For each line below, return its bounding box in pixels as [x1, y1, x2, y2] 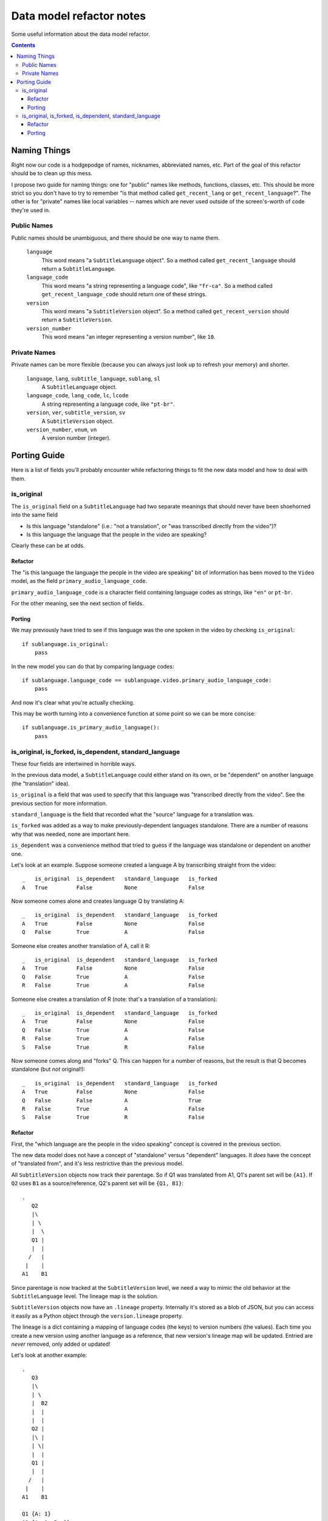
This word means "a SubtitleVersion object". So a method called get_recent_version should [41, 307, 290, 315]
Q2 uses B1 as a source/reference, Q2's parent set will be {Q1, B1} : [11, 1180, 183, 1187]
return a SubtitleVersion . [41, 316, 113, 324]
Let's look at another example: [11, 1351, 87, 1359]
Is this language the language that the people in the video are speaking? [26, 531, 207, 538]
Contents [11, 41, 36, 49]
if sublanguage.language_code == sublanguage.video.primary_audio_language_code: [22, 677, 272, 684]
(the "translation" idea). [11, 779, 70, 787]
